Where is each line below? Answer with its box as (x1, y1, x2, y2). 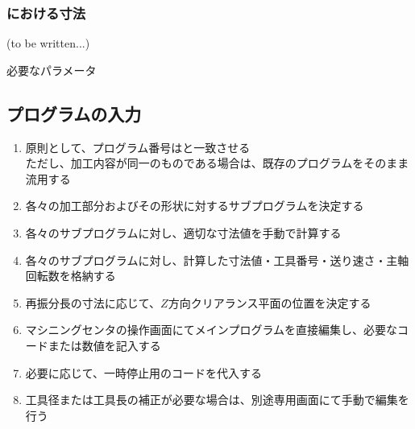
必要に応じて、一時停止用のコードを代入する (25, 364, 263, 381)
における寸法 (6, 2, 86, 23)
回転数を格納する (25, 267, 116, 284)
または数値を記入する (48, 336, 161, 353)
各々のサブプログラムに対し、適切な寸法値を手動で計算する (25, 224, 342, 241)
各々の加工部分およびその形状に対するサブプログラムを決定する (25, 197, 364, 214)
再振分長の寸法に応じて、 (25, 294, 161, 311)
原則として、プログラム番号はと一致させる (25, 138, 251, 155)
